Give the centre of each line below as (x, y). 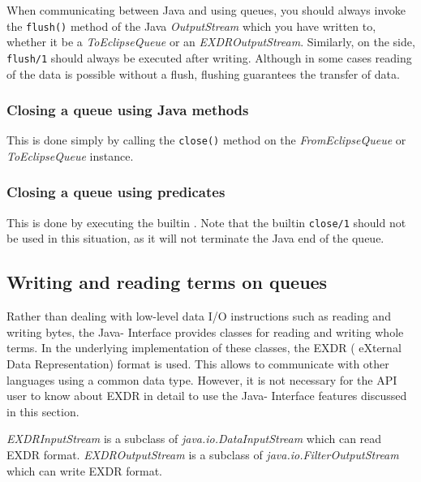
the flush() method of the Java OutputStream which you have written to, (191, 26)
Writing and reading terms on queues (167, 282)
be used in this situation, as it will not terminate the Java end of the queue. (195, 238)
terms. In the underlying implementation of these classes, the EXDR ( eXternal (204, 348)
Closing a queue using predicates (116, 192)
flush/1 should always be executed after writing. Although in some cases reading (209, 57)
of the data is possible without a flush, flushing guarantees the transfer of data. (203, 73)
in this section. (43, 411)
